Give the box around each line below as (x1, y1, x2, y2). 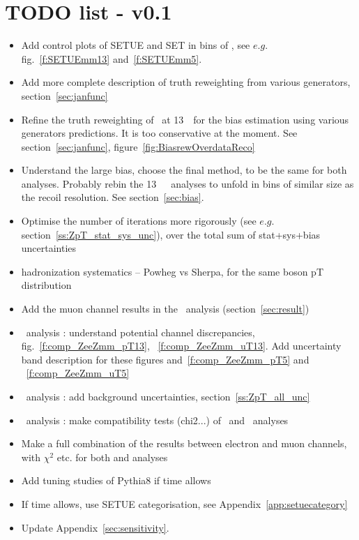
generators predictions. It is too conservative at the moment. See (21, 126, 298, 140)
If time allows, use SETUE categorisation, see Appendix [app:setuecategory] (21, 496, 348, 511)
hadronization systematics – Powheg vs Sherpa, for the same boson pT (21, 264, 323, 278)
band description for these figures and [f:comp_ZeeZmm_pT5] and (21, 352, 310, 366)
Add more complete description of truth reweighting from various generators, (21, 75, 351, 89)
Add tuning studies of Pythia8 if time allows (21, 473, 211, 488)
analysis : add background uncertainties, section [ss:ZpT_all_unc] (26, 389, 310, 403)
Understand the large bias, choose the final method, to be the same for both (21, 163, 347, 177)
